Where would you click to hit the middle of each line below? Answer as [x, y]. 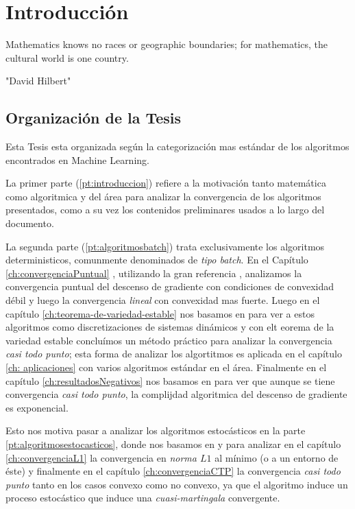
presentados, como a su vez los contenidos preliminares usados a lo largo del [165, 210]
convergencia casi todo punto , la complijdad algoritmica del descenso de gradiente [176, 394]
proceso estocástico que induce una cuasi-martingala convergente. [143, 498]
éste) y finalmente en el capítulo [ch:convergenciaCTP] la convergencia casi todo [173, 471]
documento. [30, 223]
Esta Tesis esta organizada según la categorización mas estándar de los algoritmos [177, 146]
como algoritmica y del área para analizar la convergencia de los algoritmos [163, 196]
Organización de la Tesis [94, 118]
